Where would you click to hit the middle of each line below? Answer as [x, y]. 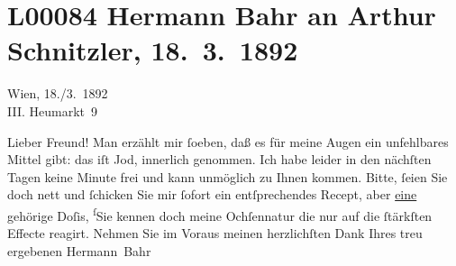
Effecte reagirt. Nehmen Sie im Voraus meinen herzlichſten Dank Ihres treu [215, 233]
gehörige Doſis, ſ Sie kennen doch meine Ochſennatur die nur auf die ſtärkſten [220, 214]
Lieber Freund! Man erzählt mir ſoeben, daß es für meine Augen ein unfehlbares [228, 141]
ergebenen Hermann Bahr [79, 250]
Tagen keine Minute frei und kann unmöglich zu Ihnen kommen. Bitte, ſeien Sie [228, 176]
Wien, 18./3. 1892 [58, 93]
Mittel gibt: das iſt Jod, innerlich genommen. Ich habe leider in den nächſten [219, 159]
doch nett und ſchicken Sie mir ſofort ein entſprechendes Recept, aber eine [212, 194]
